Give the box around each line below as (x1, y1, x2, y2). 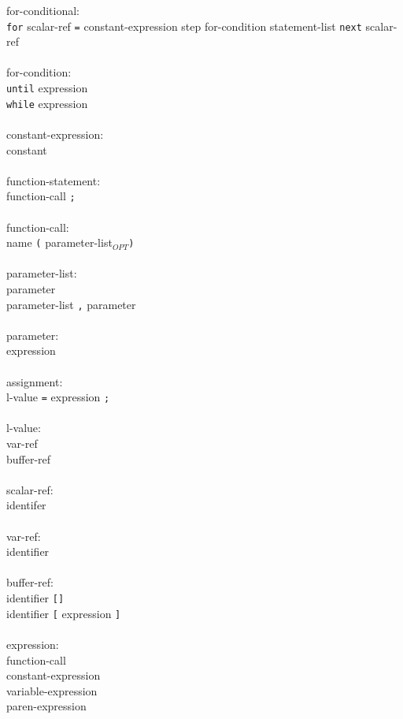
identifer (6, 497, 46, 513)
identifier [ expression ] (6, 605, 121, 621)
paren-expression (6, 698, 87, 714)
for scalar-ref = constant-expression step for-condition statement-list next (6, 17, 362, 34)
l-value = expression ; (6, 389, 110, 405)
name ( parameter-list (6, 234, 113, 251)
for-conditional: (6, 2, 80, 18)
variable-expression (6, 682, 98, 699)
